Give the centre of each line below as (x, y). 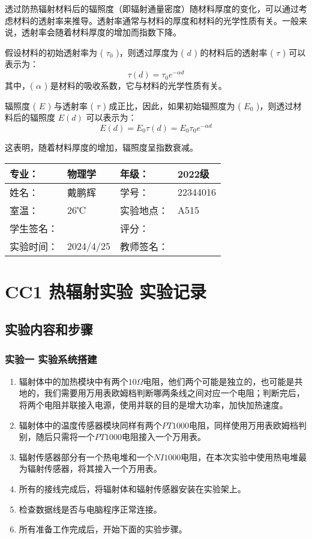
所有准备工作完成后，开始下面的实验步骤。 (103, 529)
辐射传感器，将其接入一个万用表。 (94, 468)
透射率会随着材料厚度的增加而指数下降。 (101, 32)
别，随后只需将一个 (57, 437)
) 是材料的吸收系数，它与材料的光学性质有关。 (135, 86)
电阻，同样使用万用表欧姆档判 (247, 425)
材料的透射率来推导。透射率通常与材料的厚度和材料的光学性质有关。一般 (156, 20)
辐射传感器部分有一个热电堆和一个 (86, 456)
